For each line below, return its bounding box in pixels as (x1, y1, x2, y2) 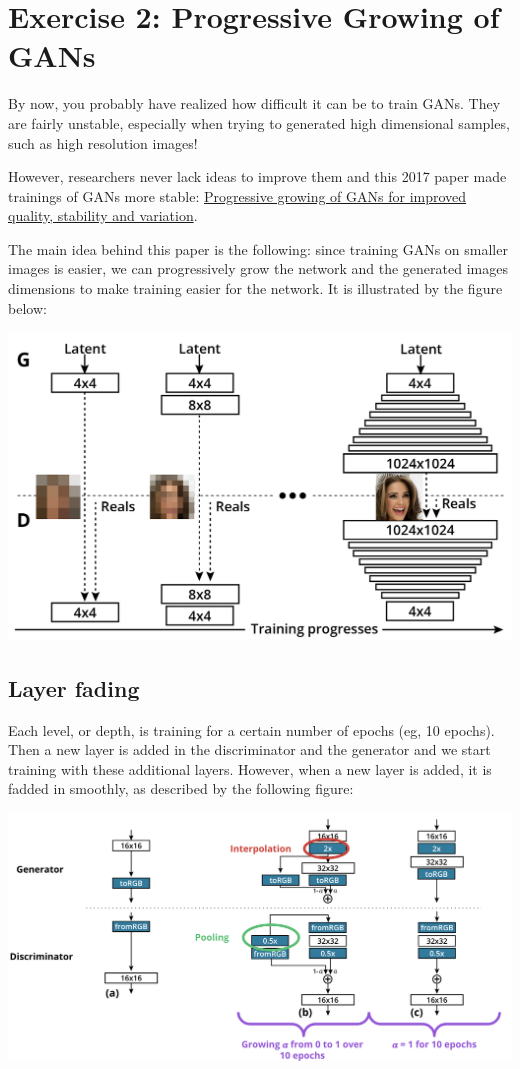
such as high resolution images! (8, 132, 198, 153)
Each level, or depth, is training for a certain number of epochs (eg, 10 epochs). (8, 719, 495, 740)
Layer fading (8, 672, 140, 703)
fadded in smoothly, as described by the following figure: (8, 778, 354, 799)
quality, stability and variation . (8, 205, 198, 226)
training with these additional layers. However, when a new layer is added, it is (8, 758, 492, 779)
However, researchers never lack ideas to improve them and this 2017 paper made (8, 166, 507, 187)
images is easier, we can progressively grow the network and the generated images (8, 258, 508, 279)
